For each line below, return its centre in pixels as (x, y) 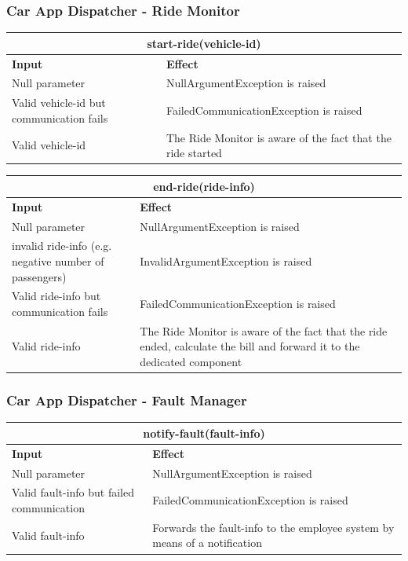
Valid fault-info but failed (73, 492)
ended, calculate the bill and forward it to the (250, 346)
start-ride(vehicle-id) (204, 43)
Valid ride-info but (56, 296)
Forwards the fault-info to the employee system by (273, 527)
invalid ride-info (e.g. (62, 246)
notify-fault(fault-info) (204, 433)
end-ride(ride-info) (204, 186)
